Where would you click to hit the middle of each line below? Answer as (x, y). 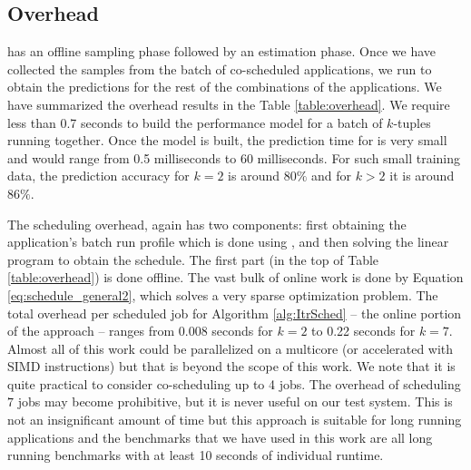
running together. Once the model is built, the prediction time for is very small (227, 140)
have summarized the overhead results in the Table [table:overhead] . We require (229, 104)
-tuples (412, 122)
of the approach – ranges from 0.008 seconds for (140, 331)
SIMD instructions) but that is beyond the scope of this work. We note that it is (231, 366)
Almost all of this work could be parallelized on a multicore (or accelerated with (231, 348)
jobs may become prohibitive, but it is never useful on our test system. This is (235, 401)
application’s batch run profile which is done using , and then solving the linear (228, 242)
